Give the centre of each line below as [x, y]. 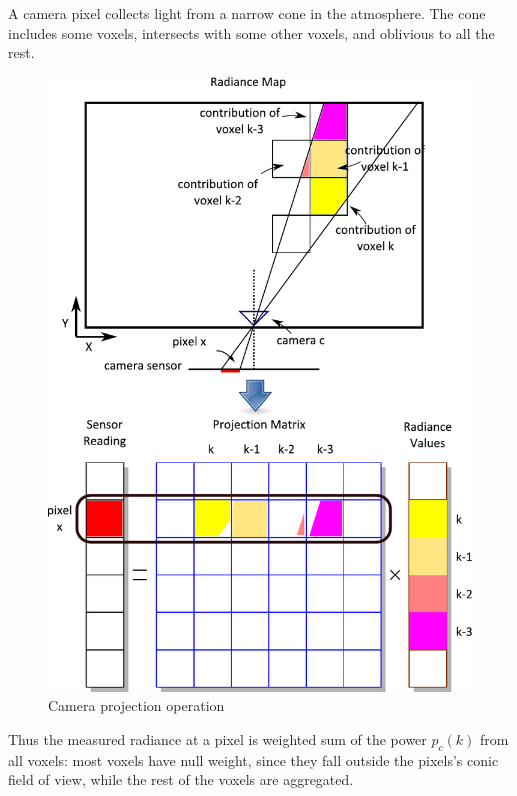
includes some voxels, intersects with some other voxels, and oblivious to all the [251, 32]
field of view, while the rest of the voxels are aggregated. [181, 779]
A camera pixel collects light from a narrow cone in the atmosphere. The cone [247, 13]
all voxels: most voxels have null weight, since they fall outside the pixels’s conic [253, 759]
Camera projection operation [136, 705]
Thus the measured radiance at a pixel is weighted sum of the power [217, 738]
